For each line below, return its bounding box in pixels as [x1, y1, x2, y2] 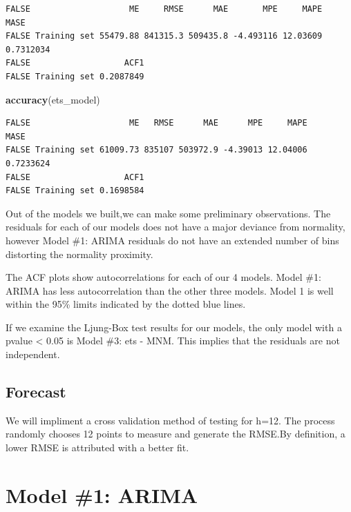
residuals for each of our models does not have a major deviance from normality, [6, 219, 345, 234]
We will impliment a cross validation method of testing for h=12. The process [6, 413, 335, 427]
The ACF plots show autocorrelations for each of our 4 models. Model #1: [6, 270, 321, 284]
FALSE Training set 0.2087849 [6, 71, 144, 81]
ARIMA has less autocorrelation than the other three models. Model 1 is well [6, 283, 334, 297]
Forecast [6, 381, 66, 402]
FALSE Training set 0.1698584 [6, 186, 144, 196]
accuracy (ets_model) [6, 92, 100, 106]
